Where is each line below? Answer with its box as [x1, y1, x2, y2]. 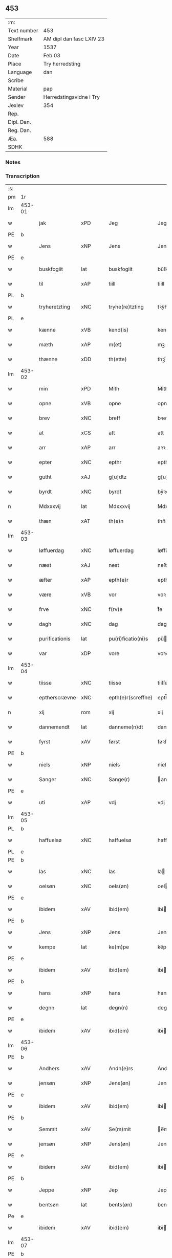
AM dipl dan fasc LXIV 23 [43, 35, 105, 42]
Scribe [8, 77, 24, 84]
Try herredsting [43, 60, 81, 67]
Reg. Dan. [8, 126, 32, 134]
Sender [8, 93, 26, 100]
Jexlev [8, 102, 24, 109]
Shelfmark [8, 35, 33, 42]
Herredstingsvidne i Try [43, 93, 100, 100]
